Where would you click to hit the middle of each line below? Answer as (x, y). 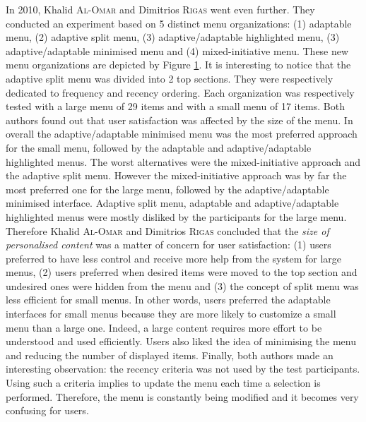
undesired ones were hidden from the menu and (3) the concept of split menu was (182, 285)
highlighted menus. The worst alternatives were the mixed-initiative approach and (183, 161)
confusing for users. (47, 410)
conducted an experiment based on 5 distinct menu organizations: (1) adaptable (179, 23)
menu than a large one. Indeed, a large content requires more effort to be (164, 327)
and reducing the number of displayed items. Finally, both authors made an (170, 355)
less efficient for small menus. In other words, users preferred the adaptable (168, 300)
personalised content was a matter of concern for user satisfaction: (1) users (169, 245)
